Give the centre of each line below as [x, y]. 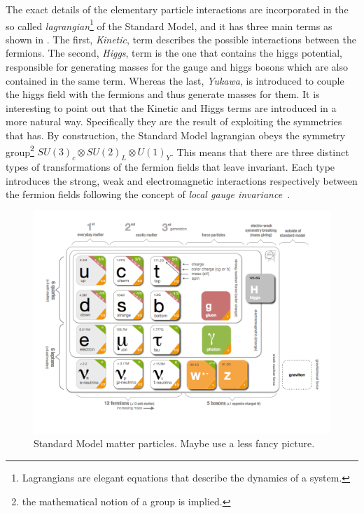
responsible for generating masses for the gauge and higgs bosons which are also [177, 67]
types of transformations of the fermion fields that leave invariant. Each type [170, 167]
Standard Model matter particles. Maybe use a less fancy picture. [174, 443]
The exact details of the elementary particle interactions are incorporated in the [177, 9]
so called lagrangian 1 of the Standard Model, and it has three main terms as [169, 24]
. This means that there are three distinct [260, 152]
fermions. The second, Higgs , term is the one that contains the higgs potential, [174, 53]
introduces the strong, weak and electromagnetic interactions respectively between [182, 180]
